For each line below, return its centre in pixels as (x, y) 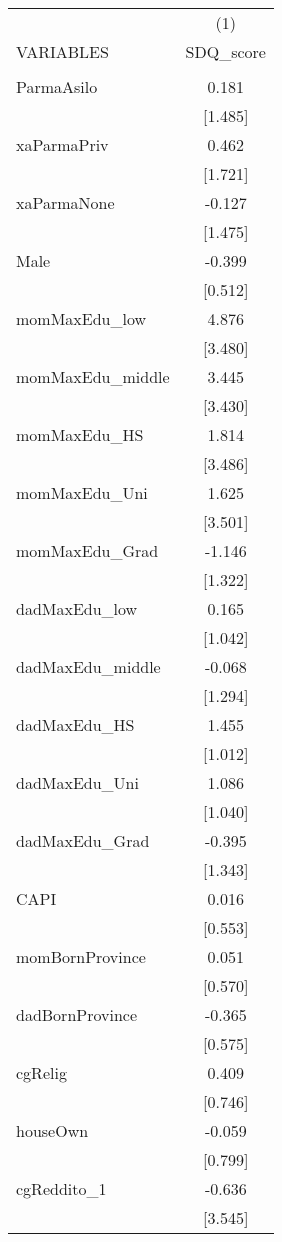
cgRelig (41, 1072)
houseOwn (52, 1130)
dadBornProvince (77, 1014)
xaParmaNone (65, 202)
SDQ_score (225, 51)
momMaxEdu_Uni (82, 492)
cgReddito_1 (61, 1188)
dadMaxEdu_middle (88, 666)
